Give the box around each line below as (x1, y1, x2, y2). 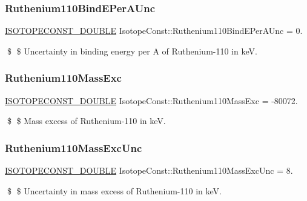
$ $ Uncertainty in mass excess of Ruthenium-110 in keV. (7, 184, 222, 197)
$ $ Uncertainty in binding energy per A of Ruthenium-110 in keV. (7, 44, 257, 57)
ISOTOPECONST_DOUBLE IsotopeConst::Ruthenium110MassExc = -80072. (5, 94, 298, 107)
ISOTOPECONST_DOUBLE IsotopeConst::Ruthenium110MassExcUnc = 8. (5, 164, 293, 177)
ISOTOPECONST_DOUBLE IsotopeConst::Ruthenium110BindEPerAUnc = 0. (5, 24, 303, 37)
